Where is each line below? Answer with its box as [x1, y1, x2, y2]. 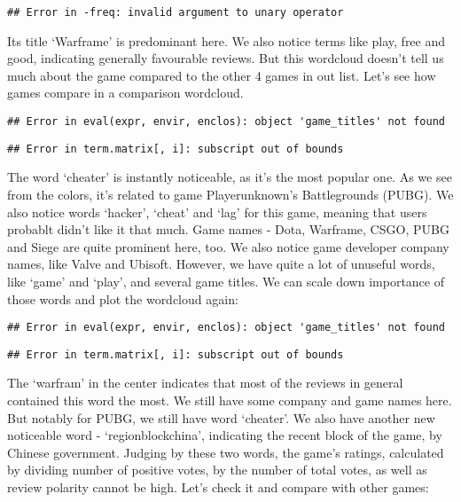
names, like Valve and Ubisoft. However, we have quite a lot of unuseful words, [7, 255, 435, 273]
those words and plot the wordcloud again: [7, 289, 238, 308]
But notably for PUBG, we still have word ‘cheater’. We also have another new [7, 408, 435, 427]
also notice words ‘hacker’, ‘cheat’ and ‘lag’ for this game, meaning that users [7, 202, 427, 221]
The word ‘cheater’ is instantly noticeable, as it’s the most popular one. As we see [7, 168, 452, 186]
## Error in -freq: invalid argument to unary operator [7, 6, 344, 19]
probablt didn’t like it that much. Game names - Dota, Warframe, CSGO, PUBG [7, 220, 449, 239]
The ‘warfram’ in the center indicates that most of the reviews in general [7, 373, 403, 392]
